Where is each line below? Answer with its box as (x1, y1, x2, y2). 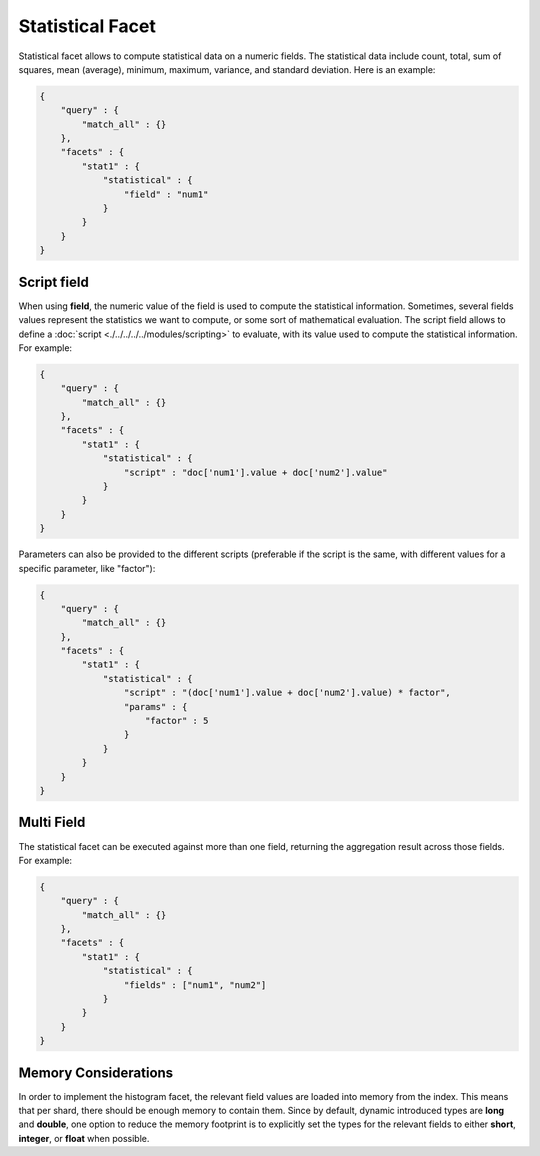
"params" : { (123, 701, 188, 712)
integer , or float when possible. (18, 1132, 150, 1144)
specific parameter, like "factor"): (18, 562, 156, 574)
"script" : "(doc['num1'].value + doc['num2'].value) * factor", (123, 687, 452, 699)
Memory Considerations (18, 1064, 174, 1081)
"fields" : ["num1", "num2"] (123, 979, 267, 990)
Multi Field (18, 814, 86, 831)
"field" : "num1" (123, 188, 209, 200)
